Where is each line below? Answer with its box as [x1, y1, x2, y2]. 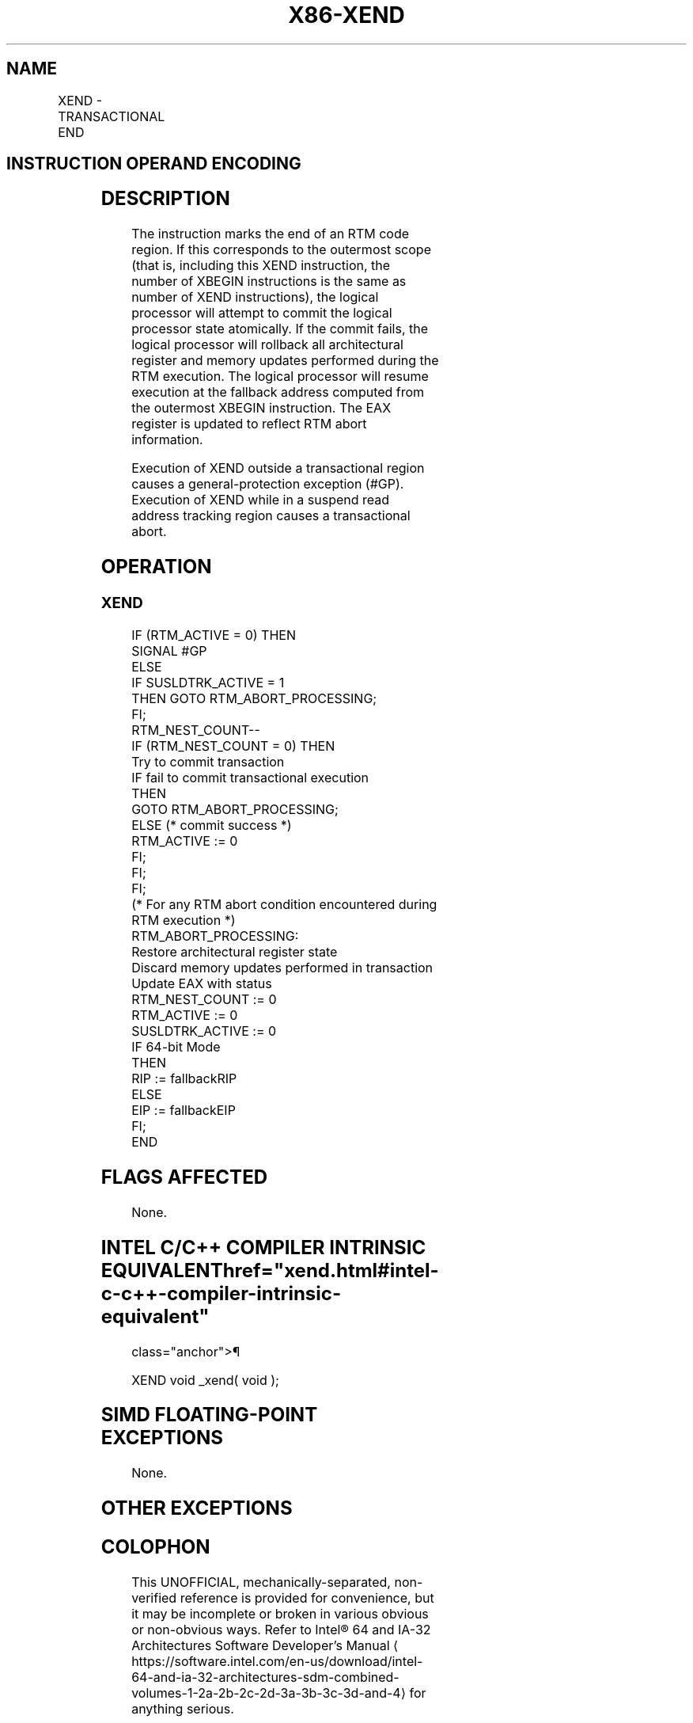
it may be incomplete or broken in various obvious [131, 1606, 429, 1622]
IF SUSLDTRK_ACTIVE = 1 [131, 674, 285, 690]
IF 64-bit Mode [131, 1038, 221, 1055]
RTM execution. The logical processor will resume [131, 368, 429, 385]
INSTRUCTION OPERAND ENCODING [6, 154, 301, 174]
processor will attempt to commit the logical [131, 305, 392, 321]
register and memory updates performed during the [131, 352, 439, 369]
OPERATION [100, 555, 212, 579]
